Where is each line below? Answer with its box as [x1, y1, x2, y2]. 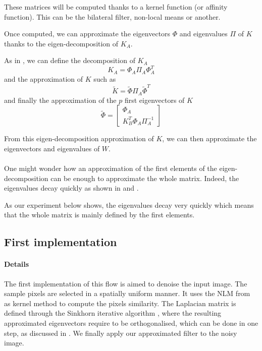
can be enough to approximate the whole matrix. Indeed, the [50, 172, 239, 183]
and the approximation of [4, 73, 83, 84]
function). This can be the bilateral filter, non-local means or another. [4, 11, 221, 22]
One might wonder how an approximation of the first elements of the [4, 163, 217, 173]
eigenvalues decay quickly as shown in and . [4, 183, 139, 193]
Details [4, 259, 29, 269]
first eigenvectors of [124, 94, 185, 105]
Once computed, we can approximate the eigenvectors [4, 28, 171, 39]
